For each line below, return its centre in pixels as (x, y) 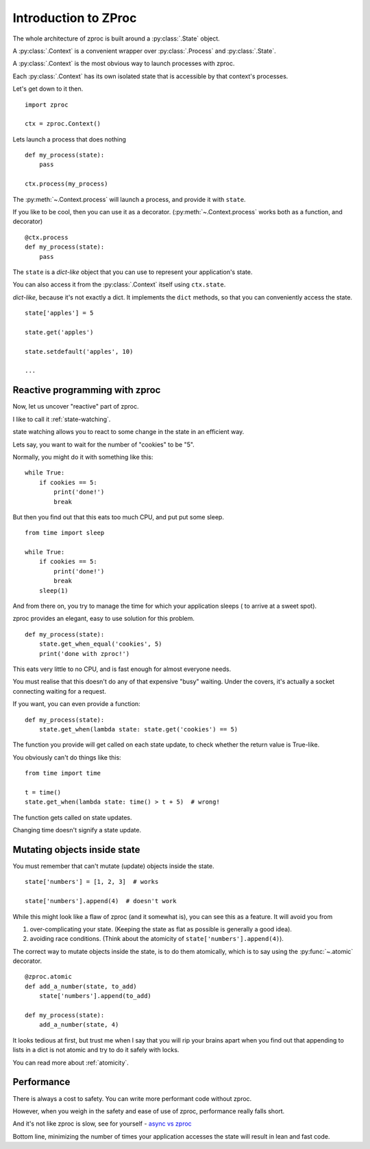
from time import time (63, 773)
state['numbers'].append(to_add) (95, 996)
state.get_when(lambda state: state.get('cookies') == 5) (138, 729)
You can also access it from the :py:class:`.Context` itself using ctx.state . (119, 284)
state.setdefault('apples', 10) (79, 351)
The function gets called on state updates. (73, 817)
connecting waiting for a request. (59, 691)
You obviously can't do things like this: (67, 757)
